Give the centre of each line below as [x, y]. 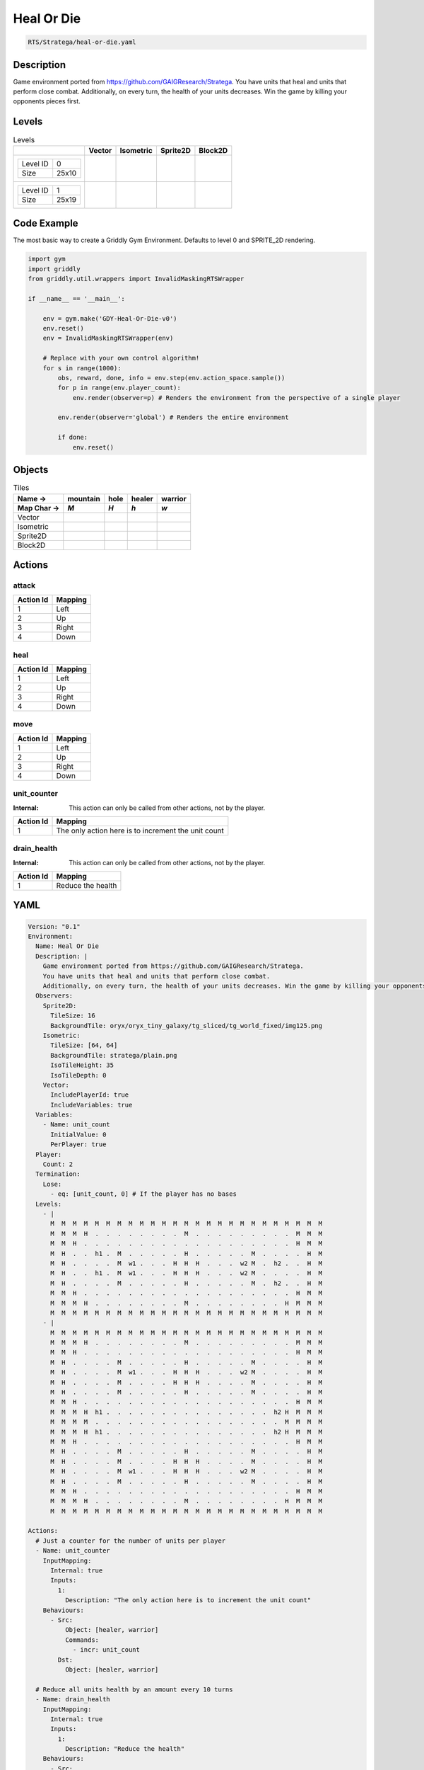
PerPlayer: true [78, 1144]
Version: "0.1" [54, 926]
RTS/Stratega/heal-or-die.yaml [82, 42]
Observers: [54, 996]
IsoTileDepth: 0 [78, 1075]
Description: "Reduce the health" [125, 1749]
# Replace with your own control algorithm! [121, 358]
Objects [31, 470]
